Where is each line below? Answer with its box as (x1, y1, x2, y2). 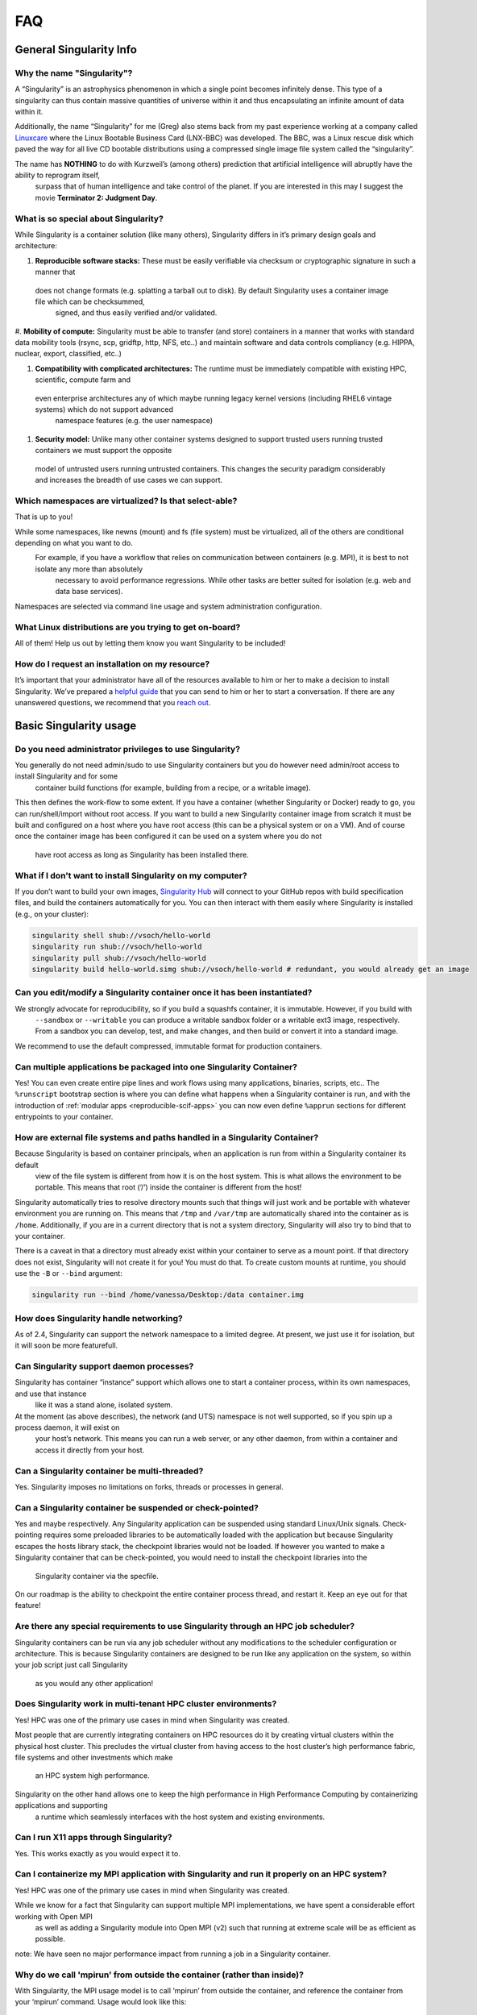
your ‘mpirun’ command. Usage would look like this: (15, 1997, 187, 2007)
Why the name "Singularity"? (15, 67, 133, 78)
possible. (35, 1934, 66, 1944)
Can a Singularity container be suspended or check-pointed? (15, 1502, 259, 1513)
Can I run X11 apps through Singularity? (15, 1832, 172, 1843)
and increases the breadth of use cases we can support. (35, 476, 223, 484)
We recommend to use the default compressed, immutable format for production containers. (15, 1041, 322, 1051)
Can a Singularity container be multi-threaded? (15, 1465, 204, 1477)
